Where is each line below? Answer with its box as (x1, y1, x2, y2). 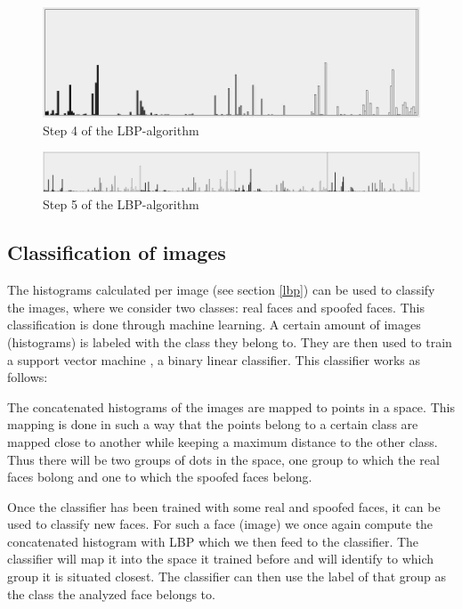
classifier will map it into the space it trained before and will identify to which (7, 549, 434, 568)
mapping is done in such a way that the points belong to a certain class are (7, 415, 418, 434)
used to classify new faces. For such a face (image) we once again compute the (7, 515, 434, 533)
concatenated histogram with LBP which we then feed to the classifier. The (7, 532, 419, 550)
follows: (7, 368, 48, 386)
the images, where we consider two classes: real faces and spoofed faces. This (7, 297, 425, 316)
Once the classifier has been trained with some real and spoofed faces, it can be (7, 497, 441, 516)
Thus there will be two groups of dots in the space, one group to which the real (7, 450, 440, 468)
